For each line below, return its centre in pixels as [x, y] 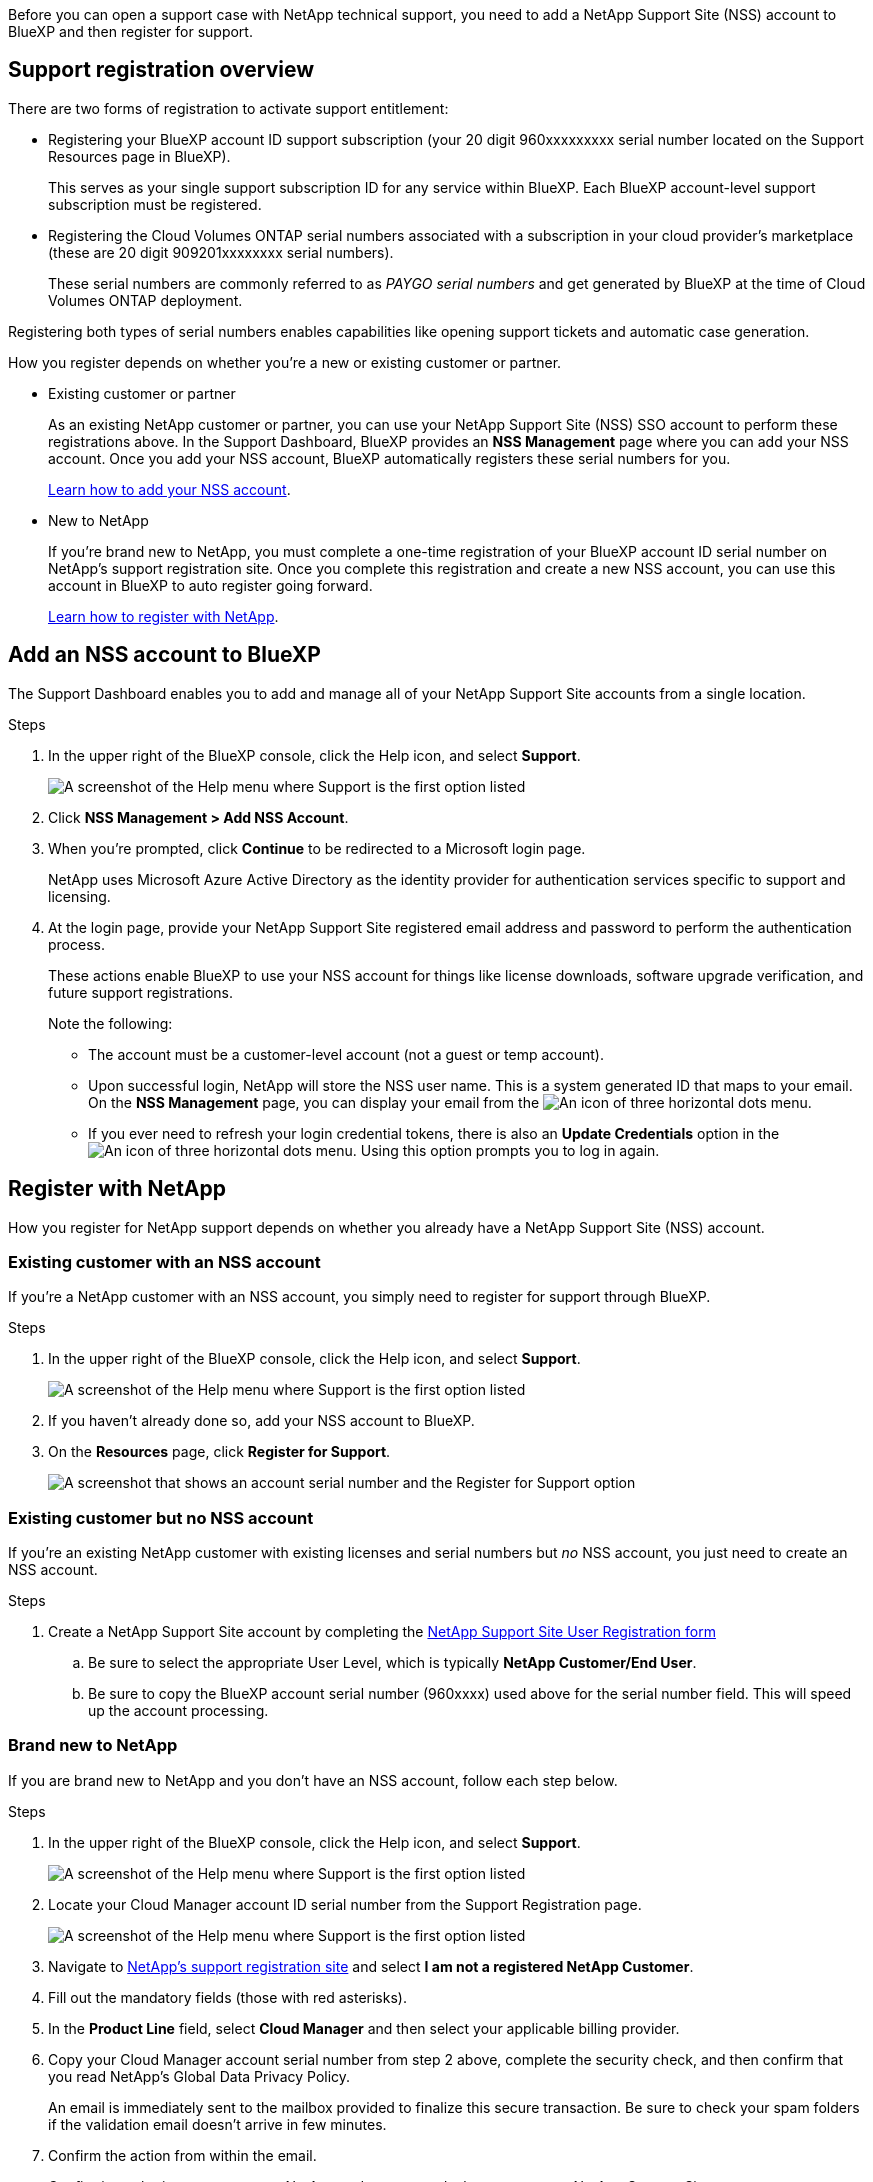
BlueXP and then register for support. [130, 31]
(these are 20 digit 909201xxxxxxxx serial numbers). [221, 252]
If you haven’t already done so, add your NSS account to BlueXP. [261, 1421]
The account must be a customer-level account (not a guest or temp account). [346, 1054]
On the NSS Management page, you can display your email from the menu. [450, 1102]
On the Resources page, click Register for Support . [219, 1452]
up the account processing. [178, 1711]
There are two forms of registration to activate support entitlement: [228, 108]
